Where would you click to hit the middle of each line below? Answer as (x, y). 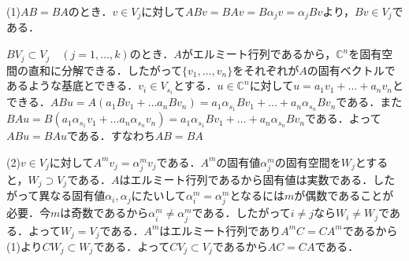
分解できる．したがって (122, 70)
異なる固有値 (72, 195)
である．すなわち (111, 136)
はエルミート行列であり (220, 230)
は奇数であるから (104, 213)
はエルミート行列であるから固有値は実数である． (246, 179)
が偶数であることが (344, 195)
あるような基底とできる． (73, 85)
